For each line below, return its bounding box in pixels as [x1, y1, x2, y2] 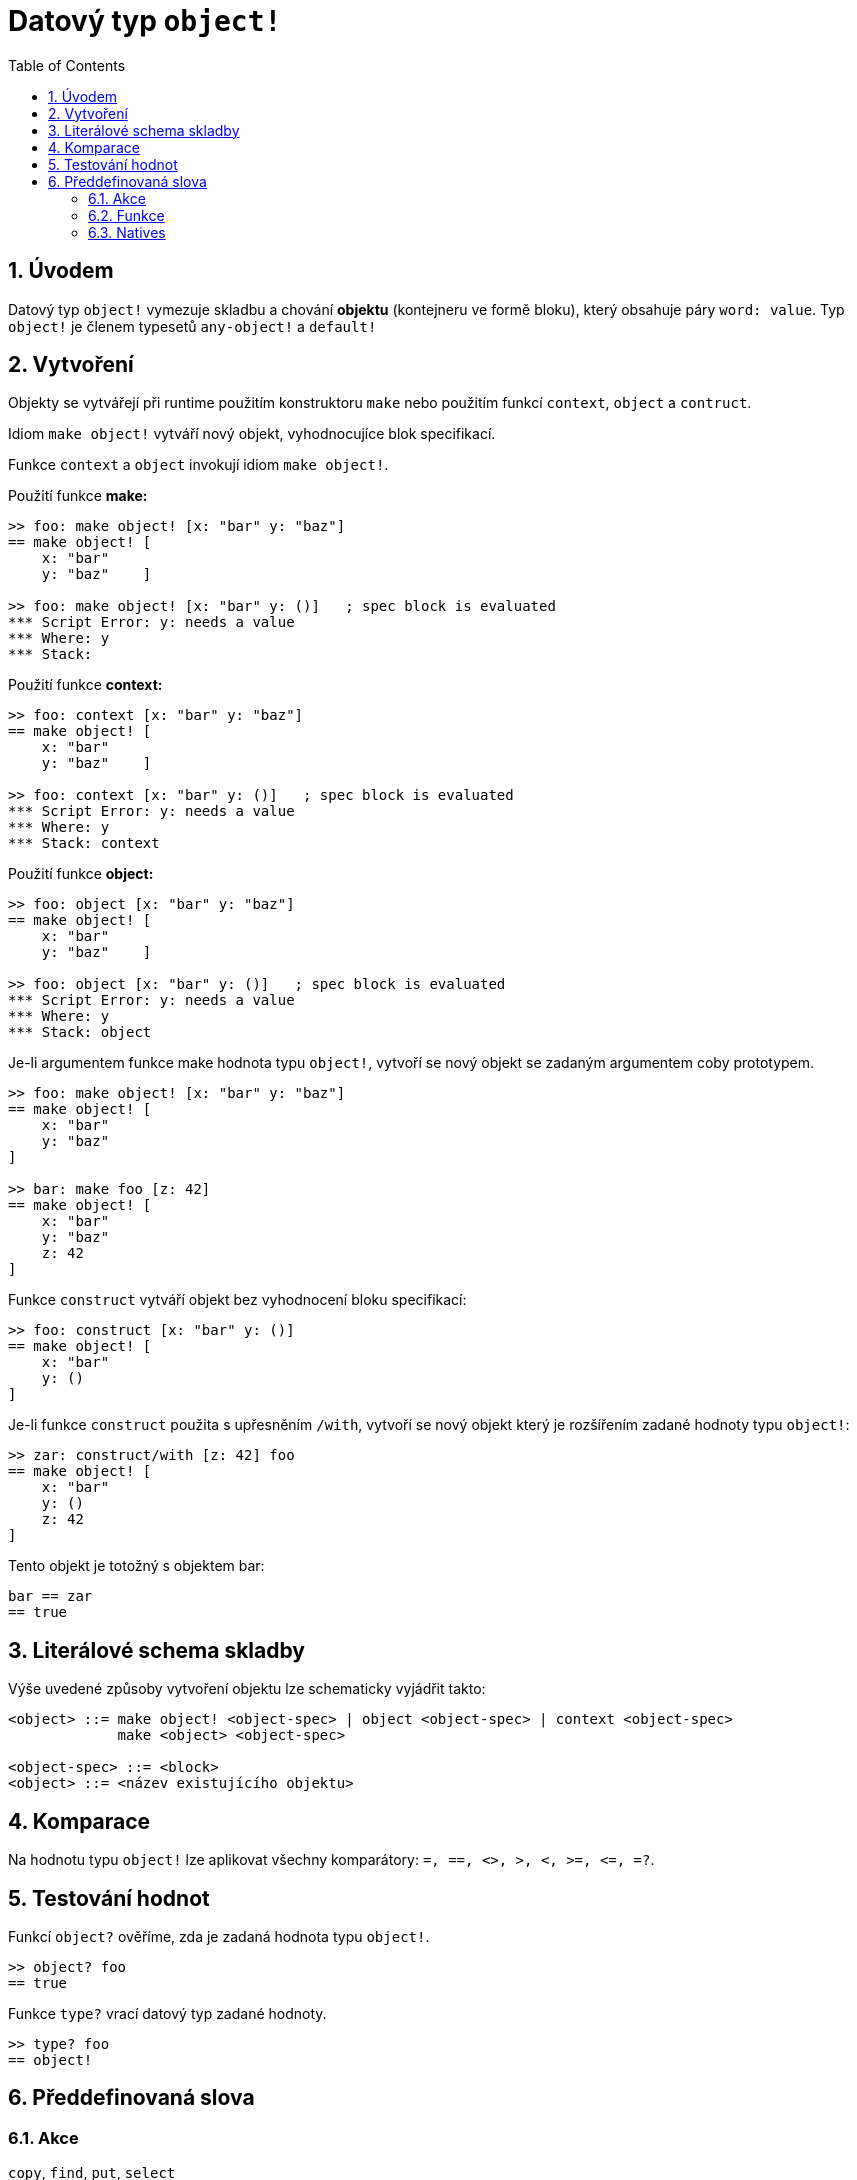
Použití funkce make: [8, 487, 148, 505]
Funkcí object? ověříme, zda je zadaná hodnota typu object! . [8, 1927, 430, 1945]
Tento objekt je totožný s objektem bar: [8, 1557, 265, 1575]
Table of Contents [8, 56, 126, 74]
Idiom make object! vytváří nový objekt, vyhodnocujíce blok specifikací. [8, 425, 496, 443]
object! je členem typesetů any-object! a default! [8, 317, 377, 335]
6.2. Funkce [88, 206, 165, 224]
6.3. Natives [88, 223, 166, 241]
